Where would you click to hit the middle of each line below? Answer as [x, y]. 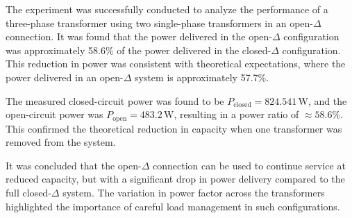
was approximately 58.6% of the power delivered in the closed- [139, 50]
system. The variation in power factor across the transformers [194, 192]
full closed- [28, 192]
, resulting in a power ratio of [236, 114]
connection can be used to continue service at [249, 165]
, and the [327, 100]
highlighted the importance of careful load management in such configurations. [173, 206]
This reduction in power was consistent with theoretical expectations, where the [176, 64]
